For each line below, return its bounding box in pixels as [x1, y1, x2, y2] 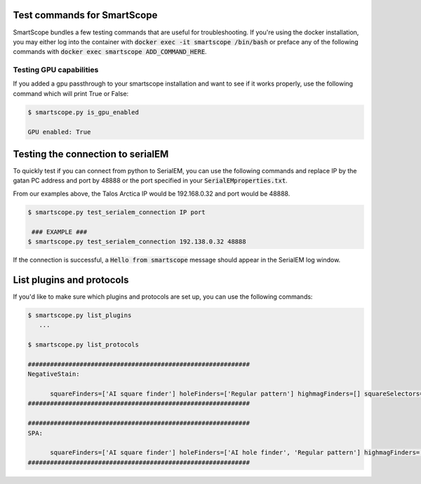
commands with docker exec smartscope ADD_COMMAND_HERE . [13, 48, 207, 56]
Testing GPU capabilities [13, 65, 99, 75]
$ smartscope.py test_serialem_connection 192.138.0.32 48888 [27, 238, 246, 246]
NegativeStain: [27, 370, 80, 378]
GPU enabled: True [27, 128, 91, 136]
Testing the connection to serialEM [13, 148, 169, 160]
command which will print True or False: [13, 89, 129, 98]
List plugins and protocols [13, 274, 129, 285]
